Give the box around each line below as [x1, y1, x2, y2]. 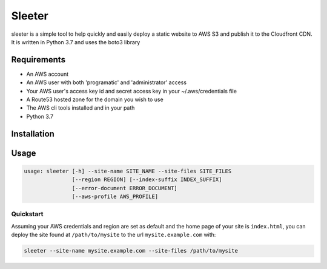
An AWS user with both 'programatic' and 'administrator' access [26, 79, 187, 86]
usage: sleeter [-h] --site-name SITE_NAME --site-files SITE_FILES [24, 167, 232, 174]
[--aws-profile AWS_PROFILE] [71, 193, 159, 200]
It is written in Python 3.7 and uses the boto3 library [11, 38, 140, 45]
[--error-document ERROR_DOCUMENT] [71, 185, 178, 191]
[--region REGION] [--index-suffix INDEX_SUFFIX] [71, 176, 222, 183]
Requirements [11, 55, 66, 65]
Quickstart [11, 210, 44, 218]
